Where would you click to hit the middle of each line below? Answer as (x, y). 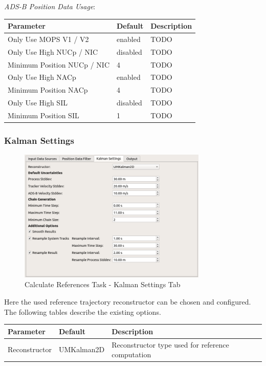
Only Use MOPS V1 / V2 (48, 39)
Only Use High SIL (38, 103)
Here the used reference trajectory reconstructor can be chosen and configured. (128, 301)
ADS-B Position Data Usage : (50, 6)
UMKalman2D (82, 349)
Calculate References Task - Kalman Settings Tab (103, 284)
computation (131, 354)
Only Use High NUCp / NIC (53, 51)
